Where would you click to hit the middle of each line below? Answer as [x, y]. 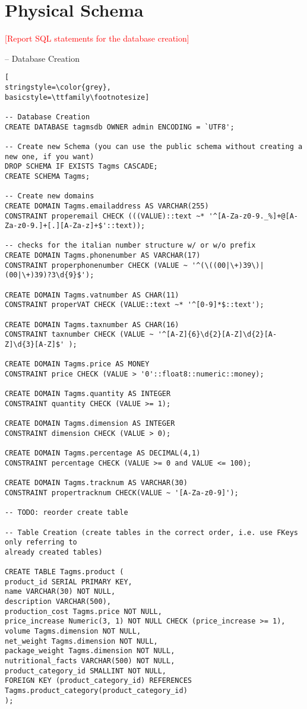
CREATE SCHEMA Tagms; [48, 176]
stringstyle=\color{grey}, [58, 87]
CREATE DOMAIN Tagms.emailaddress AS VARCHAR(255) [107, 206]
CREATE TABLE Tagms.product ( [64, 572]
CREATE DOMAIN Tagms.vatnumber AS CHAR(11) [92, 295]
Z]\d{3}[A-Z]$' [35, 345]
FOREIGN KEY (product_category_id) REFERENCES [98, 681]
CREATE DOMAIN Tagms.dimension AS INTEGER [90, 424]
